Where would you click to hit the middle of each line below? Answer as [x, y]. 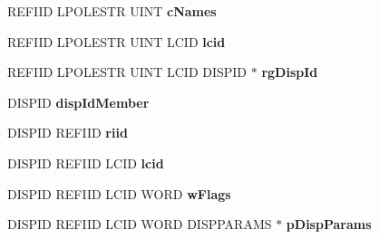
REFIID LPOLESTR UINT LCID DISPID [127, 72]
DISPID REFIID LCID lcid [86, 163]
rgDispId [290, 72]
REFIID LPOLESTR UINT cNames [112, 11]
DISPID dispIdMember [78, 102]
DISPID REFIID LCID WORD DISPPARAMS [140, 224]
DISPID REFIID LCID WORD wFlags [119, 193]
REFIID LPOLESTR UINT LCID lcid [117, 41]
